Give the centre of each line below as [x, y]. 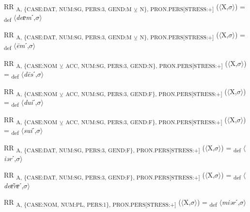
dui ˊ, [30, 102]
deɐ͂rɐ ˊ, [14, 186]
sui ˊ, [30, 130]
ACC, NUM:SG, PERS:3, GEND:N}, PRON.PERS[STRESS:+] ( [147, 64]
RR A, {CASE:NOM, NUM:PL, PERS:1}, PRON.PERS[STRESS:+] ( [93, 202]
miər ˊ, [231, 202]
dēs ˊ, [30, 73]
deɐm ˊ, [26, 17]
